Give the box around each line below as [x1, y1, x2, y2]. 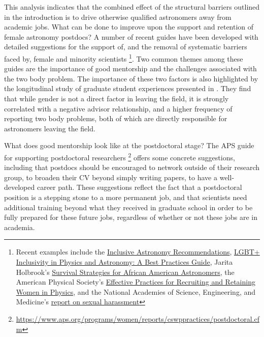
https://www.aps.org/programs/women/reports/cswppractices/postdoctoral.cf [16, 313, 259, 324]
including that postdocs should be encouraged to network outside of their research [4, 162, 260, 173]
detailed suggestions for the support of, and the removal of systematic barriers [4, 41, 247, 52]
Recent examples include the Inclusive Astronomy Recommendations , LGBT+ [16, 246, 260, 257]
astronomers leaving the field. [4, 123, 95, 133]
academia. [4, 221, 35, 232]
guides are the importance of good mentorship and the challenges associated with [4, 63, 257, 74]
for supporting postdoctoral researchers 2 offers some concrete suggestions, [4, 150, 235, 162]
